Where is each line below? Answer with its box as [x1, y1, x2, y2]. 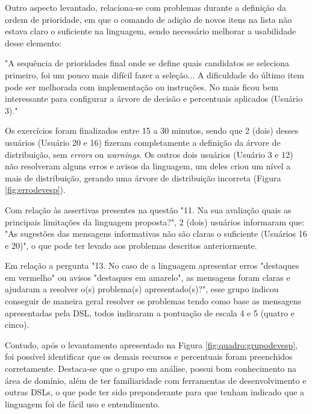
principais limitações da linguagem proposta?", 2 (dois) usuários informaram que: [5, 215, 305, 228]
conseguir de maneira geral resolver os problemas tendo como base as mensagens [5, 295, 302, 307]
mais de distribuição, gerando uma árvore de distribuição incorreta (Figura [5, 171, 281, 184]
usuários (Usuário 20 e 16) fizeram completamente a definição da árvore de [5, 136, 281, 148]
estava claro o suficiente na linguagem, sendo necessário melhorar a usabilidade [5, 25, 296, 37]
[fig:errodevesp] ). [5, 183, 66, 196]
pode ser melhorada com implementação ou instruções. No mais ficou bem [5, 80, 278, 93]
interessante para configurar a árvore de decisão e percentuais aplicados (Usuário [5, 92, 303, 105]
